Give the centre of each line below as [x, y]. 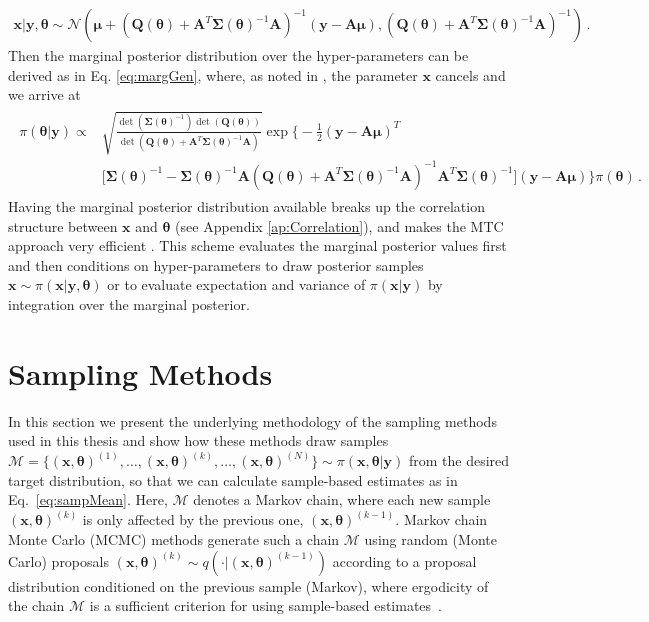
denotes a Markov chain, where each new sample [342, 499]
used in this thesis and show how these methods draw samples [198, 440]
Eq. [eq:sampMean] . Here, [88, 499]
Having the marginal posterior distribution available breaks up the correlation [246, 205]
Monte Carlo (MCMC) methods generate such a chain [174, 539]
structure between [63, 225]
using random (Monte [430, 539]
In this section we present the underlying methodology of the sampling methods [252, 420]
